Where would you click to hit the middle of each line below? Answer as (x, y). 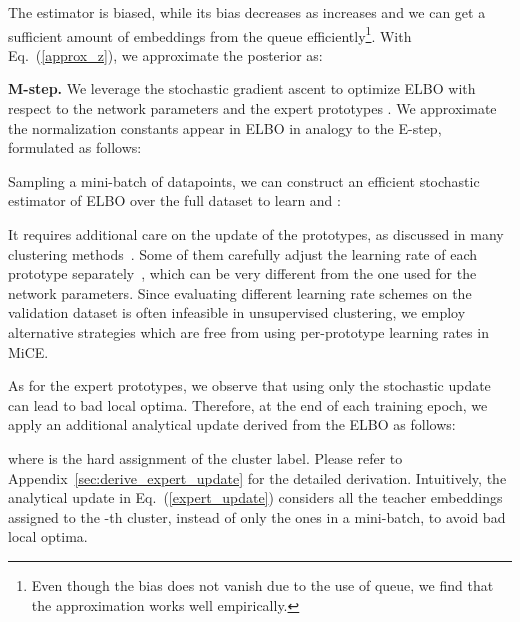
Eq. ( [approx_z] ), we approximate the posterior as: (165, 54)
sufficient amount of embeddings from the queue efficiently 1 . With (210, 34)
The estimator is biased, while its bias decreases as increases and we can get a (247, 12)
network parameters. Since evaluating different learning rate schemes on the (240, 292)
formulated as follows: (75, 147)
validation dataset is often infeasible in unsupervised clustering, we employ (237, 312)
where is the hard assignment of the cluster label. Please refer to (205, 457)
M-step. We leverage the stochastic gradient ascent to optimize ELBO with (242, 88)
